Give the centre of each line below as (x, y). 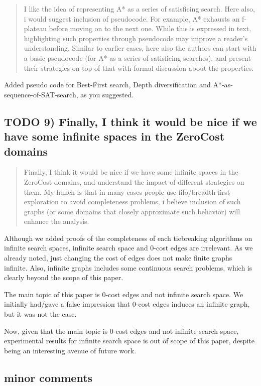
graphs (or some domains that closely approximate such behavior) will (132, 211)
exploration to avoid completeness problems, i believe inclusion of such (132, 202)
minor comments (48, 377)
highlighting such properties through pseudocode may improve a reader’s (136, 38)
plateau (35, 28)
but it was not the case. (40, 314)
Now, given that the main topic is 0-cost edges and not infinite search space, (121, 331)
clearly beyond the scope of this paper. (64, 277)
